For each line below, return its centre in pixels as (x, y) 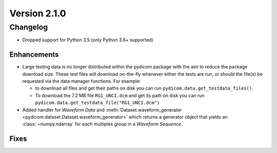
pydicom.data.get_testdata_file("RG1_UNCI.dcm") (97, 103)
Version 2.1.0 (38, 13)
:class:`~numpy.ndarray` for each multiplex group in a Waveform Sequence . (102, 124)
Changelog (29, 27)
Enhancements (34, 54)
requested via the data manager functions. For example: (82, 81)
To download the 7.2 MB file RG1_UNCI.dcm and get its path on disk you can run (120, 95)
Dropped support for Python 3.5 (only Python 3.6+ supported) (88, 40)
